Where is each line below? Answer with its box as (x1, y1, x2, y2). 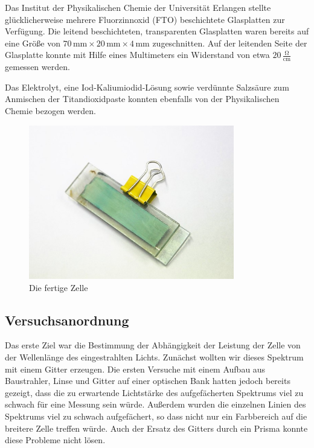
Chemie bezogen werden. (5, 104, 96, 117)
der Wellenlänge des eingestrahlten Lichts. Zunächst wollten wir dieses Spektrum (5, 350, 304, 363)
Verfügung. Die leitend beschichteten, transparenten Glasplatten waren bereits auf (5, 25, 309, 37)
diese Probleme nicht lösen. (5, 434, 106, 446)
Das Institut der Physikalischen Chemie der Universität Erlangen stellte (5, 1, 271, 13)
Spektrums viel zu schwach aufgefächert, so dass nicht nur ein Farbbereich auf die (5, 409, 307, 422)
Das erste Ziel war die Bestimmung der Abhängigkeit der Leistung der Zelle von (5, 339, 301, 351)
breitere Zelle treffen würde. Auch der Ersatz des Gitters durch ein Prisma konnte (5, 421, 308, 434)
